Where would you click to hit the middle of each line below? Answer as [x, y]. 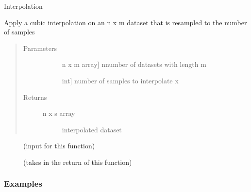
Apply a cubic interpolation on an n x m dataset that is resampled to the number [125, 22]
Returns [35, 97]
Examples [23, 184]
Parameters [40, 48]
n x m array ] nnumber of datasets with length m [134, 64]
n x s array [59, 113]
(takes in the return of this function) [78, 162]
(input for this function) [59, 146]
